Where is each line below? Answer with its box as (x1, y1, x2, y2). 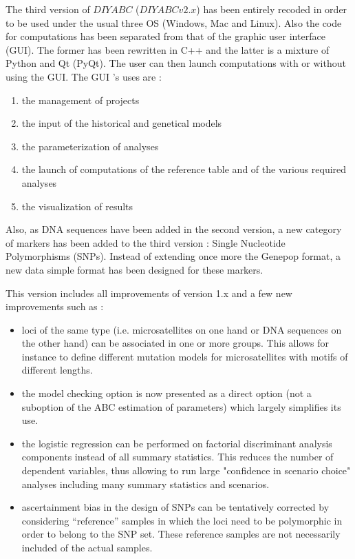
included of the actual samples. (21, 540, 153, 554)
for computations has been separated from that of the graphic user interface (6, 29, 325, 43)
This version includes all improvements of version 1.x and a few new (6, 285, 292, 300)
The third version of (6, 2, 90, 16)
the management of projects (21, 92, 140, 107)
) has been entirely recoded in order (196, 2, 347, 16)
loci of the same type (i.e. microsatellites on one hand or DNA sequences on (21, 322, 342, 336)
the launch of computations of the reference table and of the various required (21, 162, 347, 176)
